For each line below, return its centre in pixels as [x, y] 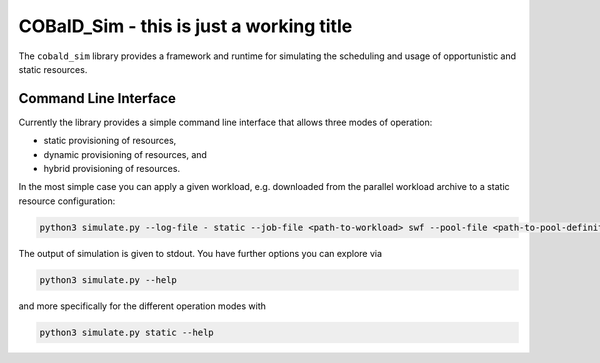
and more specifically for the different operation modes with [142, 306]
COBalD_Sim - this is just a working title [185, 26]
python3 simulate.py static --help [126, 332]
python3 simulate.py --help [108, 279]
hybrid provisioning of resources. [111, 169]
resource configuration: [67, 201]
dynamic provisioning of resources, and [125, 154]
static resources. [53, 69]
